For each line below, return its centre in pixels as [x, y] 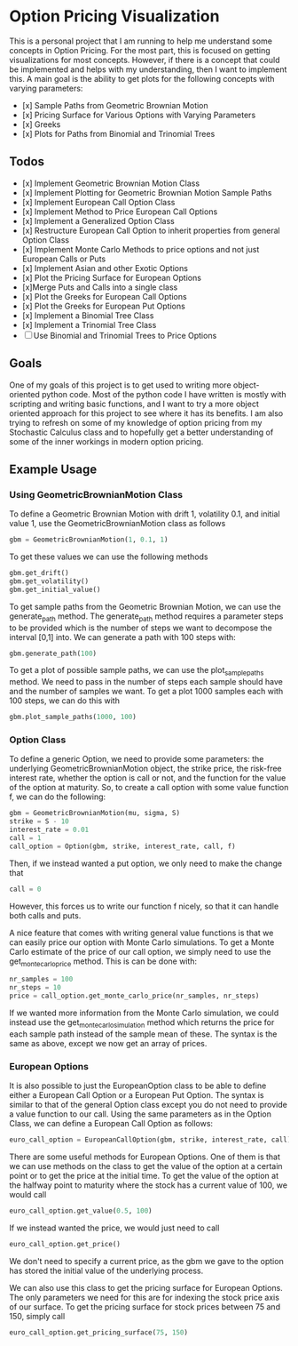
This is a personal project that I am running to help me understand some [141, 41]
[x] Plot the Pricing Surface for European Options [112, 277]
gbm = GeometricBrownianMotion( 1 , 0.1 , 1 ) [89, 540]
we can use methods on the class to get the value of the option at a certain [146, 1166]
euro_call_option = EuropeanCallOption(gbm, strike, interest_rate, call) [150, 1140]
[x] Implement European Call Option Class [98, 202]
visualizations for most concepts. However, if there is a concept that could [145, 60]
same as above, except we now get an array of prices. [108, 1043]
